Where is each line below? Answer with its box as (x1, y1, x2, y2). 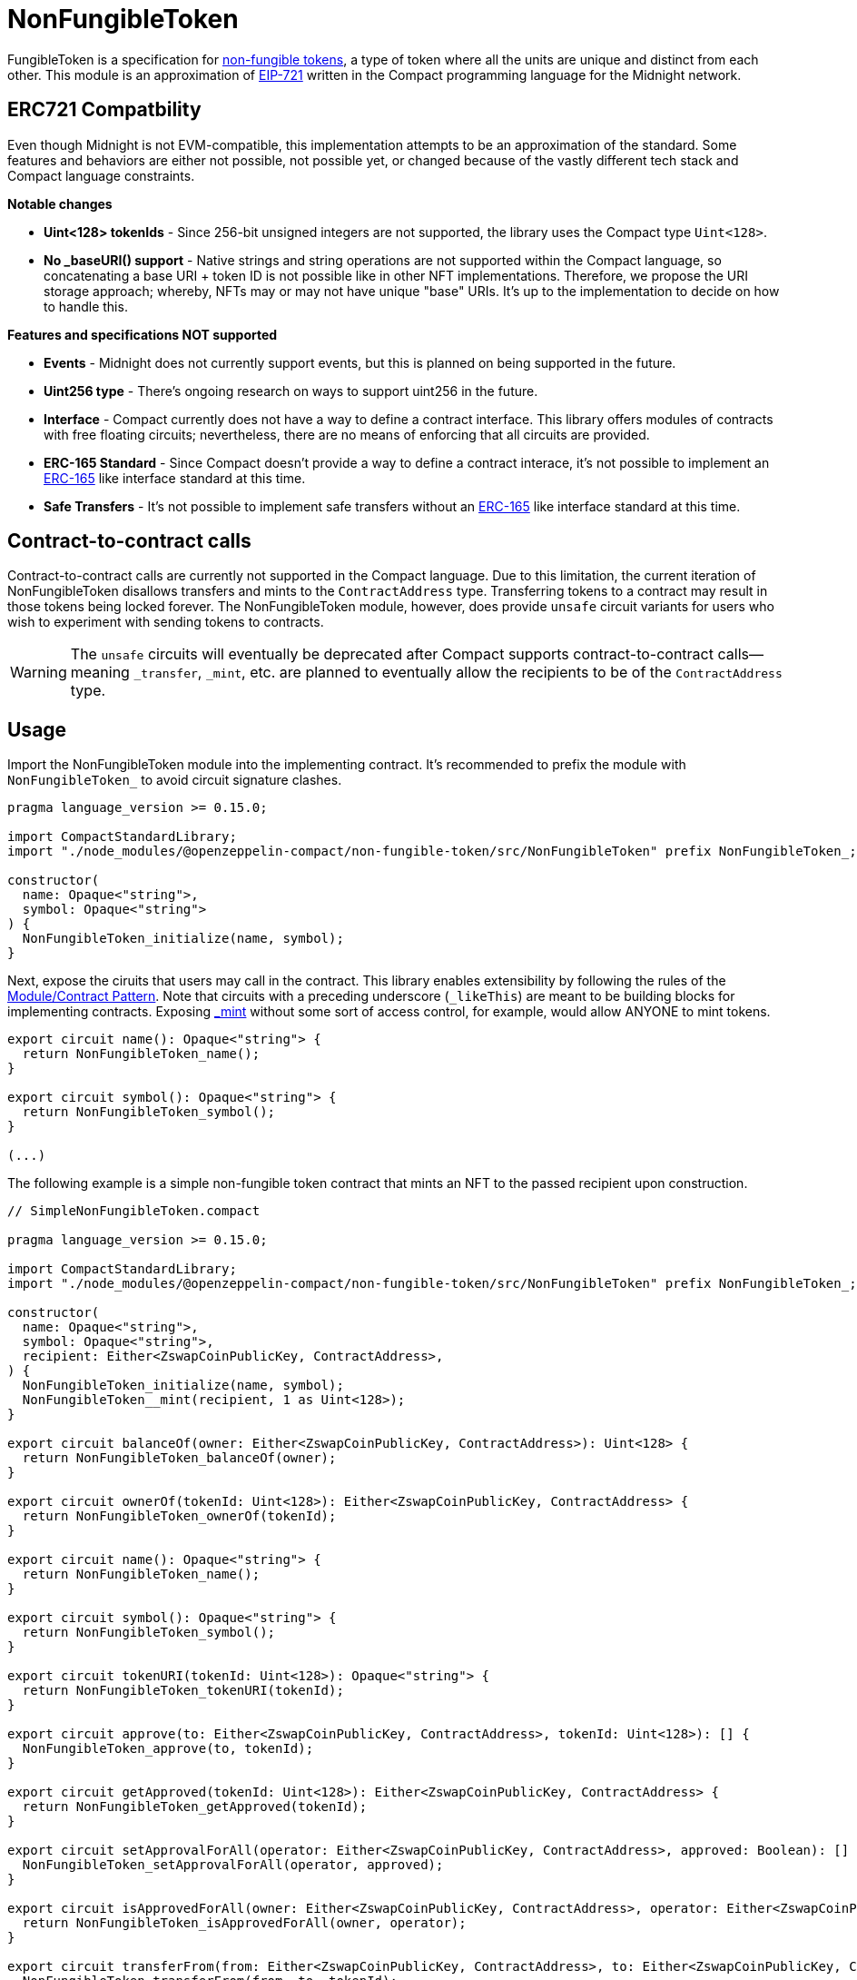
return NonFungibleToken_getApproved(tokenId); (22, 1799, 368, 1815)
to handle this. (44, 298, 128, 314)
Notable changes (7, 195, 113, 212)
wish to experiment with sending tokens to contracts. (7, 614, 324, 630)
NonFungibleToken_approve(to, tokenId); (22, 1741, 314, 1757)
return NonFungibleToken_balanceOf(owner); (22, 1450, 337, 1466)
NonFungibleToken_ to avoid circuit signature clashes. (7, 772, 342, 788)
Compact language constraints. (7, 167, 195, 183)
